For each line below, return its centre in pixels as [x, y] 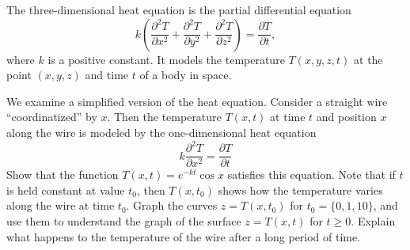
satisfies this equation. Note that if [311, 174]
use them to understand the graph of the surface [124, 220]
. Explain [373, 220]
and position [346, 117]
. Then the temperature [164, 117]
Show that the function [63, 174]
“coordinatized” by [52, 117]
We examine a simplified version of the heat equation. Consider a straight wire [197, 101]
